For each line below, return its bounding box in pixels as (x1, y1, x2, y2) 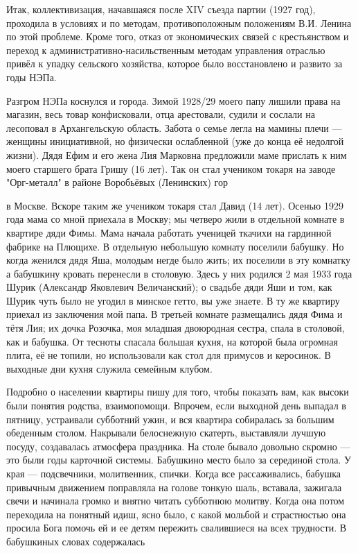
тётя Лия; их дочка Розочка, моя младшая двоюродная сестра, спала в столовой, (6, 321, 345, 335)
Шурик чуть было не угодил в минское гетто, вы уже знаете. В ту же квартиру (6, 293, 340, 307)
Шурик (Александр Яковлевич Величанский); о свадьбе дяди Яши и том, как (6, 280, 332, 294)
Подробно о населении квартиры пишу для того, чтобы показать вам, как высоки (6, 384, 349, 399)
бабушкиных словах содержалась (6, 534, 145, 548)
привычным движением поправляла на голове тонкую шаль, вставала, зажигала (6, 479, 342, 494)
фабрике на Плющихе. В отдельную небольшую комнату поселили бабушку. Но (6, 239, 344, 253)
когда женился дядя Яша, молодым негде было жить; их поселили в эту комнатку (6, 253, 351, 267)
